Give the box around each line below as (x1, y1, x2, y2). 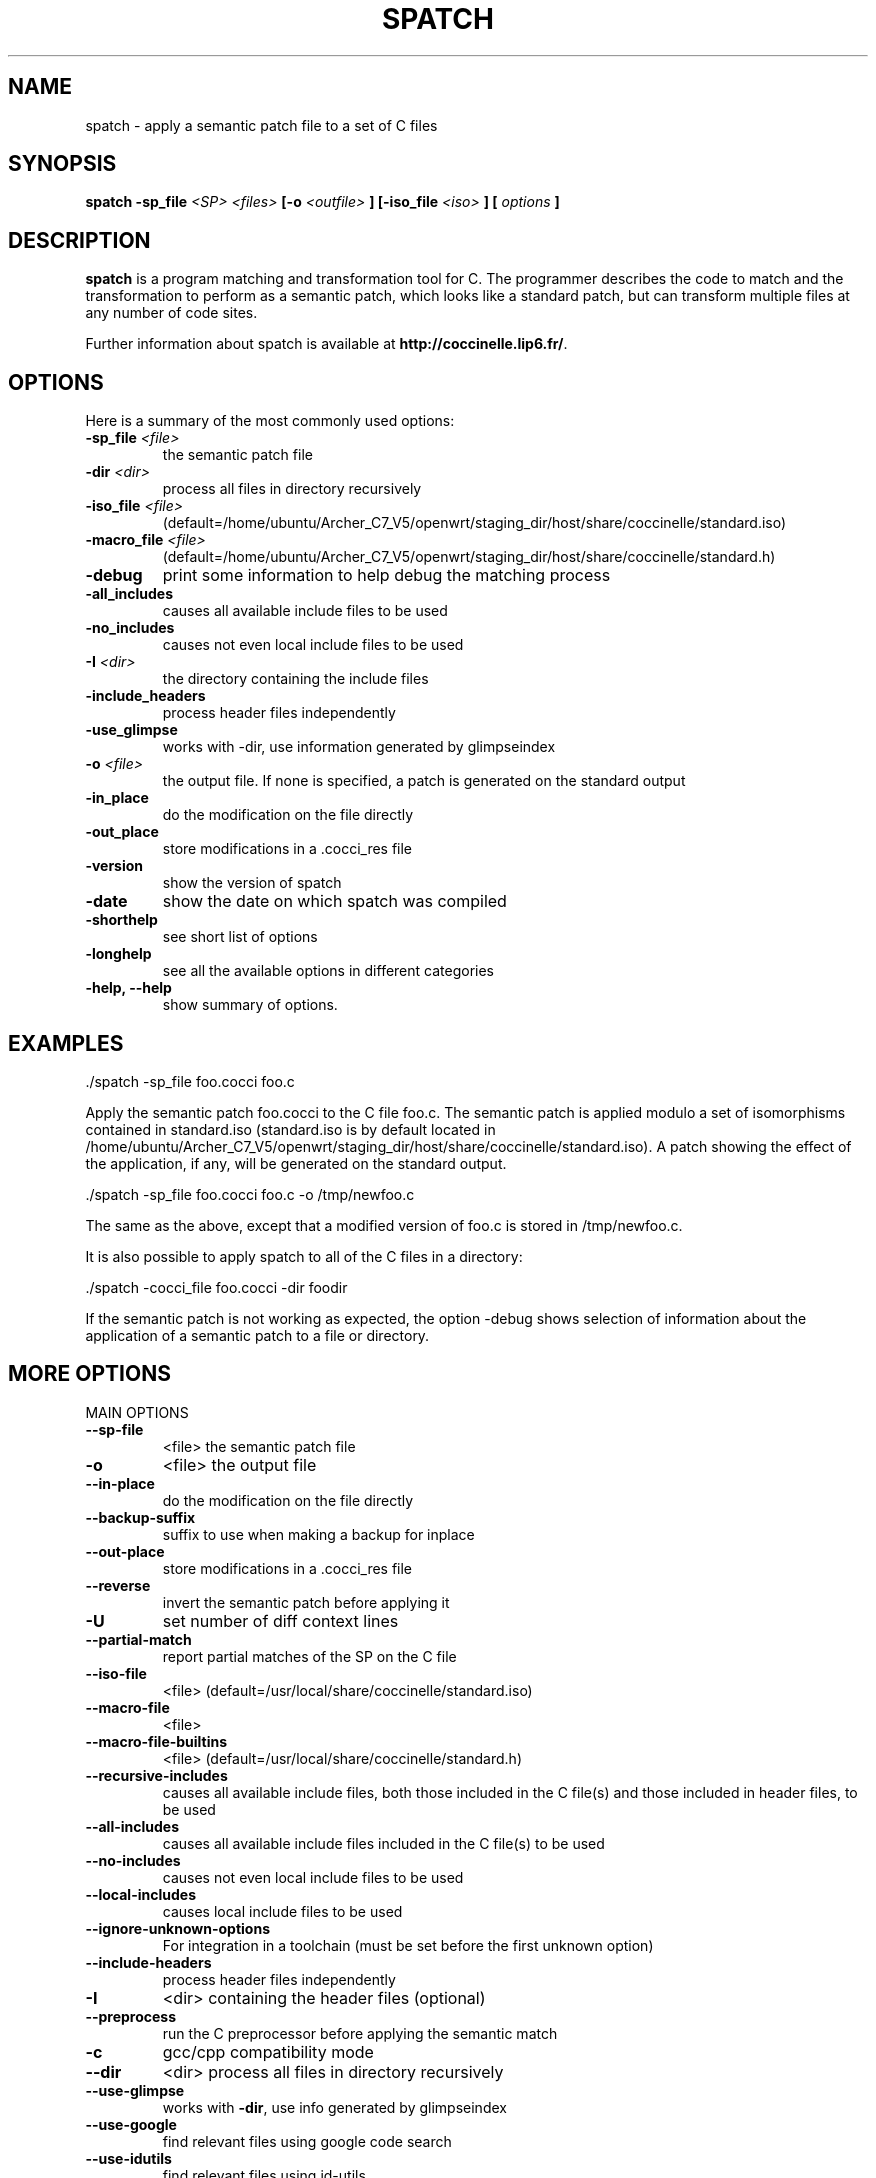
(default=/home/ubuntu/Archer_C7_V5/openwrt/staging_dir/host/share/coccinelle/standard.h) (162, 548, 776, 566)
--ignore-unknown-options (85, 1919, 270, 1937)
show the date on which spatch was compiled (162, 891, 507, 912)
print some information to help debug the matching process (162, 565, 611, 586)
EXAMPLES (8, 1030, 124, 1056)
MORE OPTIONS (8, 1361, 171, 1387)
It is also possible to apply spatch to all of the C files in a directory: (85, 1247, 523, 1265)
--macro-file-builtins (85, 1732, 228, 1750)
